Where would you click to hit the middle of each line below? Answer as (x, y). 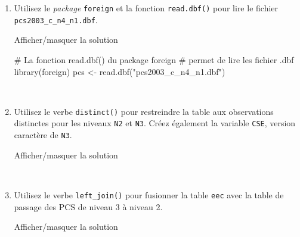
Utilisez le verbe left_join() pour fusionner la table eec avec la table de (149, 194)
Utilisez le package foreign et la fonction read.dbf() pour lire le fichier (146, 8)
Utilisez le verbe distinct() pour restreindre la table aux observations (144, 111)
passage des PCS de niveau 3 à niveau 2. (88, 206)
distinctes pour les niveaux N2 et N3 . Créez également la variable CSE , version (155, 123)
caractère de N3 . (43, 135)
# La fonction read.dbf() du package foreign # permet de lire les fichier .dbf (154, 59)
